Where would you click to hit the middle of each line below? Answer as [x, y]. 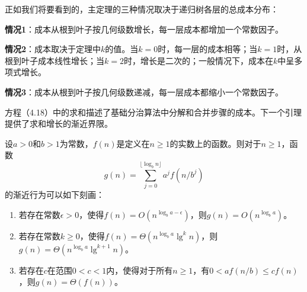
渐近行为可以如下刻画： [58, 195]
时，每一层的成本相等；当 [208, 49]
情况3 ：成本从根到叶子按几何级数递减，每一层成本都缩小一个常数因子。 [144, 92]
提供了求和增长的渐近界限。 [59, 123]
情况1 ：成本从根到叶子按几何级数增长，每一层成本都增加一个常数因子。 [144, 29]
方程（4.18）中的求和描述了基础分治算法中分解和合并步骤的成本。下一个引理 [153, 112]
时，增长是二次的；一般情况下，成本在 [198, 60]
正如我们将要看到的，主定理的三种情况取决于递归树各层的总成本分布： [142, 9]
